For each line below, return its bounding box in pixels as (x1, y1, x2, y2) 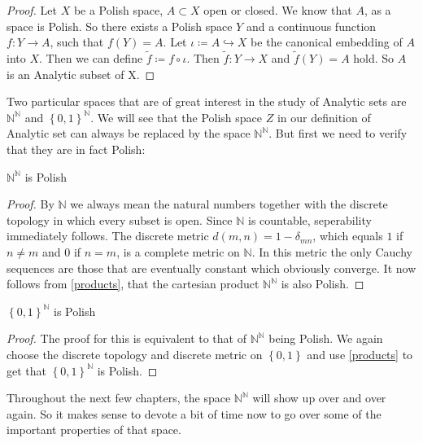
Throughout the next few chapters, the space (7, 389, 231, 406)
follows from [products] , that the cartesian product (7, 275, 259, 292)
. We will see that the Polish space (90, 108, 263, 125)
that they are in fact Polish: (7, 140, 146, 157)
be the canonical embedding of (251, 33, 403, 50)
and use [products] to (307, 345, 413, 362)
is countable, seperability (247, 211, 372, 228)
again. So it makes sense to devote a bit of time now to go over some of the (7, 405, 382, 422)
